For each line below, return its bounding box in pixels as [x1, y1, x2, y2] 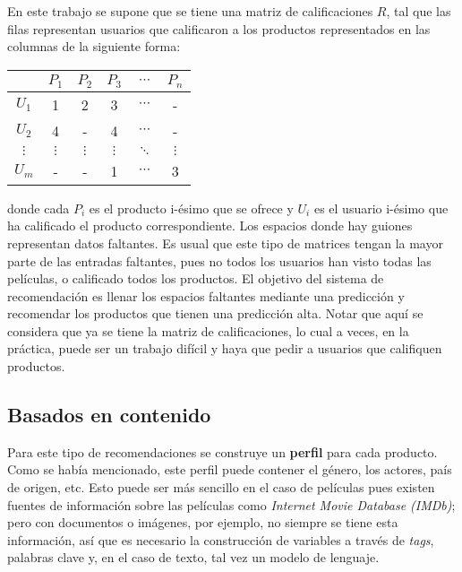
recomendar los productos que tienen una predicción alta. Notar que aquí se [7, 304, 423, 323]
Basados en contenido [7, 401, 211, 429]
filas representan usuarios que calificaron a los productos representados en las [7, 19, 431, 38]
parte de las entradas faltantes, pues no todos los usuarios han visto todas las [7, 251, 432, 270]
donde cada [7, 198, 70, 217]
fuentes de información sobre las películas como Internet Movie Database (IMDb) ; [7, 495, 456, 514]
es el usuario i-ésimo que [313, 198, 449, 217]
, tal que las [386, 2, 451, 20]
